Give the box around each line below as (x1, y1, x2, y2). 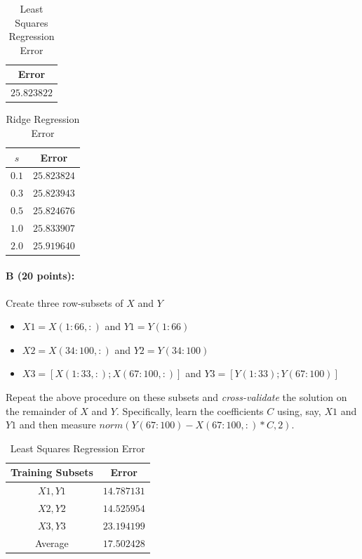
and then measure (19, 417, 96, 432)
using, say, (276, 403, 321, 418)
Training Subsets (11, 465, 93, 480)
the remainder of (6, 403, 77, 418)
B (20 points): (6, 268, 75, 283)
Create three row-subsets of (6, 295, 123, 310)
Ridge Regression (6, 112, 80, 126)
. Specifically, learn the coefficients (116, 403, 264, 418)
